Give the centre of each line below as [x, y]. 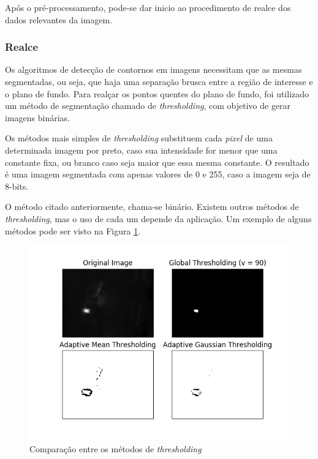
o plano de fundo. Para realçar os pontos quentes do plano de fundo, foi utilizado [157, 93]
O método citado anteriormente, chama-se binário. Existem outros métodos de [152, 207]
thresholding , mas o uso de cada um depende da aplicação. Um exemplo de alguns [158, 218]
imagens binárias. [37, 117]
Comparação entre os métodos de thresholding [115, 448]
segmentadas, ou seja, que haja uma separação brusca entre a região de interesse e [159, 81]
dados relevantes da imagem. [59, 19]
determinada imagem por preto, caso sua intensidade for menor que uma [141, 150]
